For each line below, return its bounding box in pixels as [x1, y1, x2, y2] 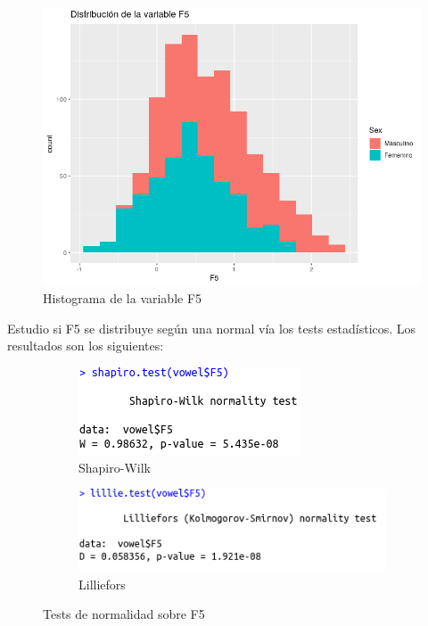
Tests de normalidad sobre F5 [43, 605, 205, 623]
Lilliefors [78, 574, 126, 593]
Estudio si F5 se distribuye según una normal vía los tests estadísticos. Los [7, 318, 416, 337]
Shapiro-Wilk [78, 457, 151, 476]
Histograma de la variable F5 [43, 289, 202, 308]
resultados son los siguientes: [7, 336, 164, 355]
